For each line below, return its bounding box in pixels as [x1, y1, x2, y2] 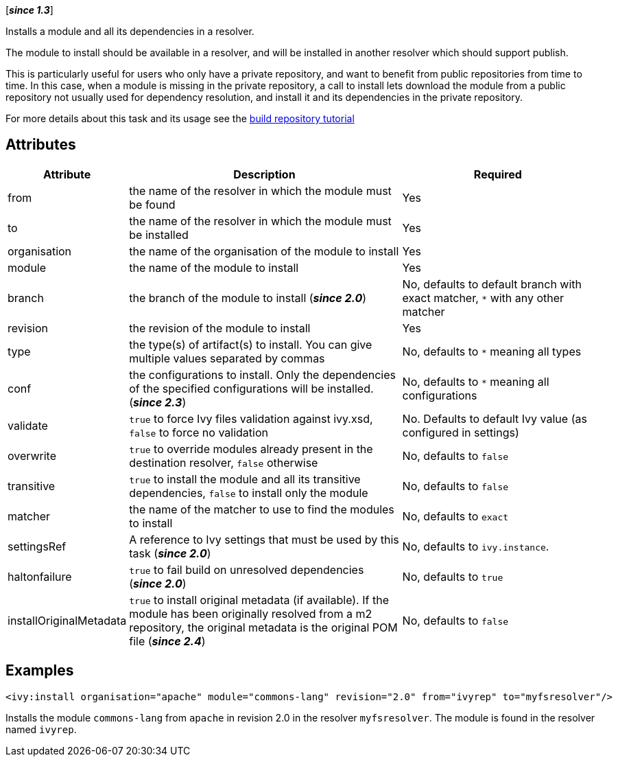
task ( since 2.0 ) [129, 546, 211, 560]
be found [129, 197, 176, 211]
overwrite [8, 448, 56, 463]
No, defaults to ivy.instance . [402, 539, 549, 553]
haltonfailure [8, 569, 72, 584]
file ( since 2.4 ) [129, 634, 206, 648]
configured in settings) [402, 425, 519, 439]
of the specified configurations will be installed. [129, 381, 374, 395]
